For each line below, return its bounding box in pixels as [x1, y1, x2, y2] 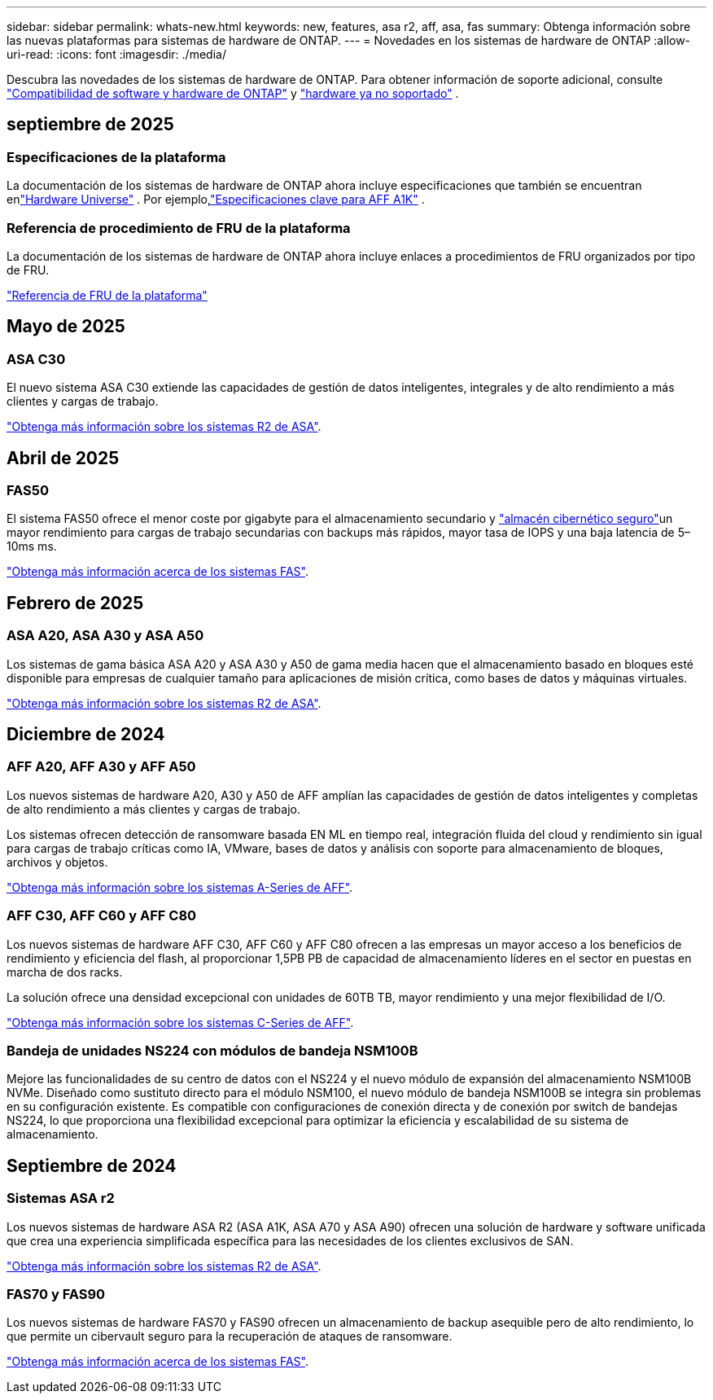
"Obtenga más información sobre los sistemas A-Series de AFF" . [7, 880, 353, 894]
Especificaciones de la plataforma [7, 148, 226, 165]
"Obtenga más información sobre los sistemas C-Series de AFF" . [7, 1015, 354, 1029]
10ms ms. [7, 539, 57, 554]
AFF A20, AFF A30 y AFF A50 [7, 758, 196, 775]
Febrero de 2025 [7, 592, 144, 613]
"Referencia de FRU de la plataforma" [7, 287, 208, 302]
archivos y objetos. [7, 854, 108, 869]
